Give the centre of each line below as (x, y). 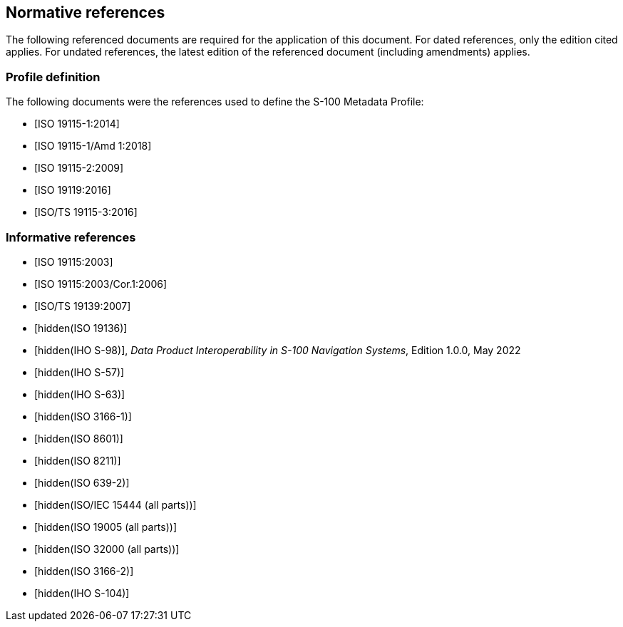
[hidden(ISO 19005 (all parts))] (106, 527)
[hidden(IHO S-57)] (79, 372)
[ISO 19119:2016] (73, 190)
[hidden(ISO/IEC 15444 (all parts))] (115, 504)
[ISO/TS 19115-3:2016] (86, 212)
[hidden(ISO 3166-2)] (84, 571)
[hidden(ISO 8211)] (78, 460)
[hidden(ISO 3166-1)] (83, 416)
